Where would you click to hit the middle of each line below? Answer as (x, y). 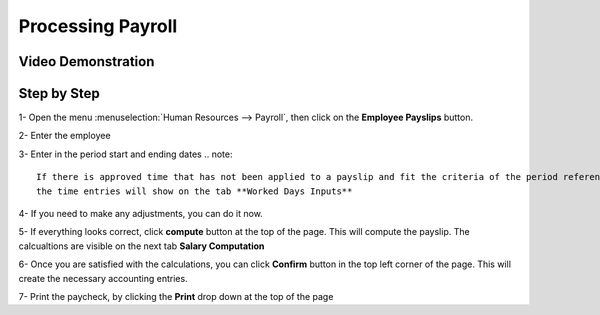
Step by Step (59, 93)
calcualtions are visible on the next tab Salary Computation (141, 246)
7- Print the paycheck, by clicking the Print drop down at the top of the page (176, 296)
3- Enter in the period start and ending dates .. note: (125, 154)
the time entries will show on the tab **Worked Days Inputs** (194, 191)
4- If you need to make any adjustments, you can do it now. (141, 214)
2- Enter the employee (64, 136)
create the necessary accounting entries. (103, 278)
